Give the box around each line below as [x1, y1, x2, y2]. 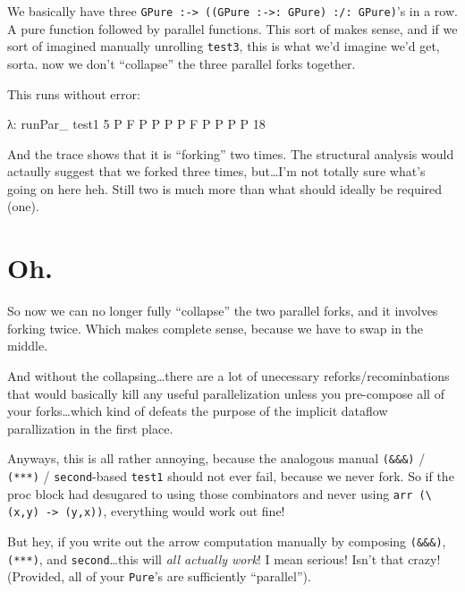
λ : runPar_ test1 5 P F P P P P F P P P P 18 [7, 114, 266, 133]
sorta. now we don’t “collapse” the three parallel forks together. [7, 54, 356, 72]
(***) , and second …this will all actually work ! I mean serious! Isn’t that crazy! [7, 549, 441, 568]
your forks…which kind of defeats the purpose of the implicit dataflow [7, 402, 388, 420]
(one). [7, 197, 39, 216]
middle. [7, 336, 48, 355]
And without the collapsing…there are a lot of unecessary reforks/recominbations [7, 366, 450, 385]
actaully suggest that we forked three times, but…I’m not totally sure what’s [7, 162, 426, 181]
